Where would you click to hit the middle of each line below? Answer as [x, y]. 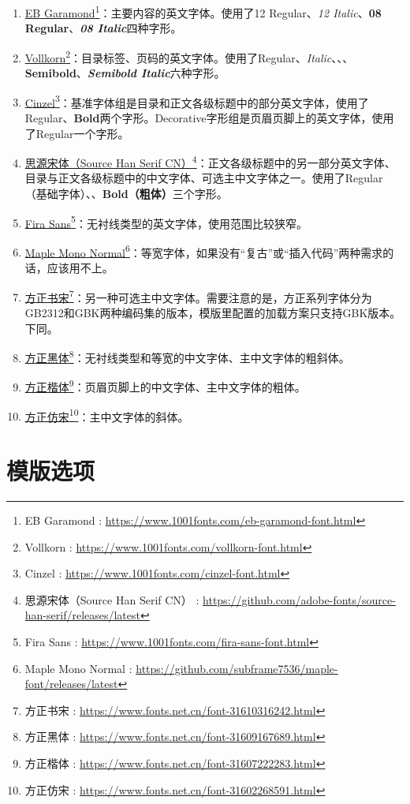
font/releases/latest [71, 684]
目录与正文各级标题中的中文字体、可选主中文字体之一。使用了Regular [204, 178]
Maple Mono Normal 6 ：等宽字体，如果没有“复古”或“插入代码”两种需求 [204, 251]
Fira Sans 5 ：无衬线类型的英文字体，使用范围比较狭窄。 [166, 222]
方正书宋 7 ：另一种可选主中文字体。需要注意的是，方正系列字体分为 [198, 296]
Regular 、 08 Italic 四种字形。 [103, 28]
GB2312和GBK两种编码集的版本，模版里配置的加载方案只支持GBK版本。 [213, 312]
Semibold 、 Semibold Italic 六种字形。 [125, 73]
